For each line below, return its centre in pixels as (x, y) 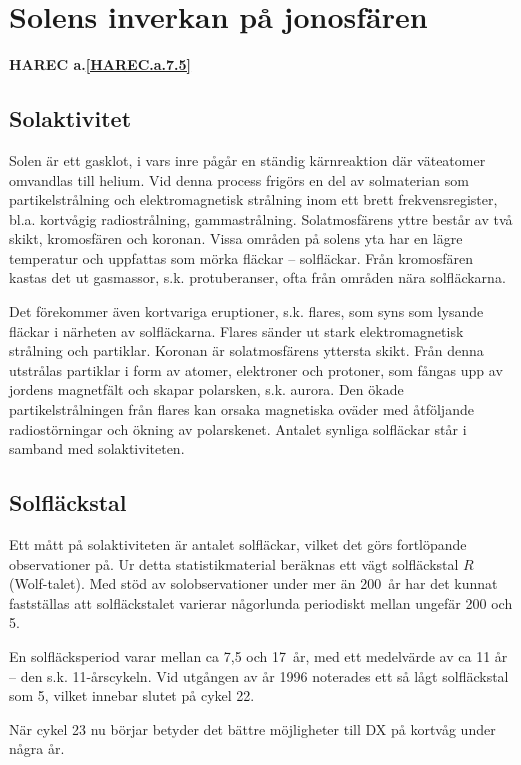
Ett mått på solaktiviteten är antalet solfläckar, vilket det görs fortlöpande (238, 544)
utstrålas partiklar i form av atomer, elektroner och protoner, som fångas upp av (256, 369)
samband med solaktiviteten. (97, 448)
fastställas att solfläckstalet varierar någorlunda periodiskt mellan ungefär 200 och (261, 602)
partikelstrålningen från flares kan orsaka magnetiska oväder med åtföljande (241, 409)
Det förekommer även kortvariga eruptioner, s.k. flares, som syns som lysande (246, 311)
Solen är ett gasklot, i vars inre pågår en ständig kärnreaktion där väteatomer (247, 159)
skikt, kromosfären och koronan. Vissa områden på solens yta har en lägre (236, 238)
